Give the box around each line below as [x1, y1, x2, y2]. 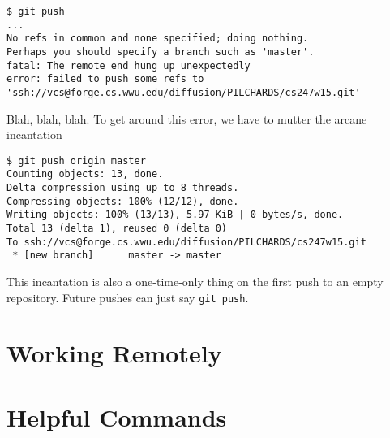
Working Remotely [6, 336, 222, 370]
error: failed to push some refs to [6, 73, 204, 85]
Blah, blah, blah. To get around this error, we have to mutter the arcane [6, 110, 367, 127]
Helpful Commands [6, 400, 227, 433]
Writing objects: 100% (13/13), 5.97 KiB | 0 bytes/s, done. [6, 209, 344, 221]
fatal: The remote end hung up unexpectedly [6, 59, 251, 72]
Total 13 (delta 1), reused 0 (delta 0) [6, 223, 228, 235]
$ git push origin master [6, 154, 146, 167]
